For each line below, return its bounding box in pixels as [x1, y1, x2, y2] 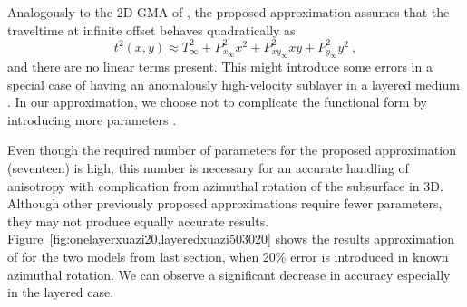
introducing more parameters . [7, 110, 177, 129]
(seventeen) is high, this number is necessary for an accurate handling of [7, 158, 409, 177]
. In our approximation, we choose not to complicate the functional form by [7, 92, 427, 111]
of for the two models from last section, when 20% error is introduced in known [7, 247, 449, 266]
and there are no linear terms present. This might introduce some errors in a [7, 57, 433, 76]
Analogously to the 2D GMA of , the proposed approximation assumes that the [7, 3, 450, 21]
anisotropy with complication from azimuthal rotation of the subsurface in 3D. [7, 176, 443, 195]
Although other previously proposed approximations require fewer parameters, [7, 194, 443, 213]
